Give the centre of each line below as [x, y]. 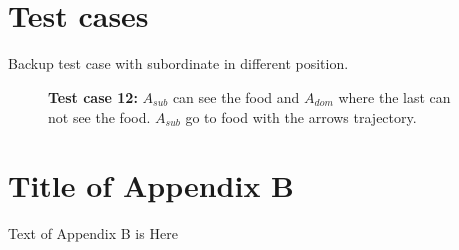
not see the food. [99, 116]
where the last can [394, 96]
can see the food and [236, 96]
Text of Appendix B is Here [93, 233]
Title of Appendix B [151, 185]
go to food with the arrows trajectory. [301, 116]
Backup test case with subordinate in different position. [178, 63]
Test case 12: [93, 96]
